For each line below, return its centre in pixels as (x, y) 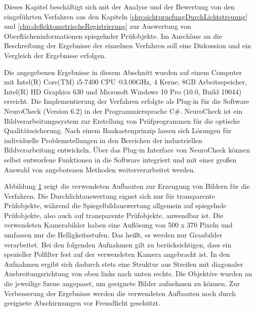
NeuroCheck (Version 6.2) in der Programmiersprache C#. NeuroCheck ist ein (123, 111)
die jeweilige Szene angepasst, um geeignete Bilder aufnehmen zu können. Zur (122, 283)
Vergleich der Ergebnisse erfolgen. (55, 55)
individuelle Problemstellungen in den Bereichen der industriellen (103, 140)
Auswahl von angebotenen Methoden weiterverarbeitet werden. (100, 169)
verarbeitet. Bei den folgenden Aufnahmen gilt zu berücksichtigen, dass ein (118, 244)
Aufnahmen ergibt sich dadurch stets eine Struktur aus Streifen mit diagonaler (124, 264)
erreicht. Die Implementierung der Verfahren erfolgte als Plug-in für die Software (127, 101)
